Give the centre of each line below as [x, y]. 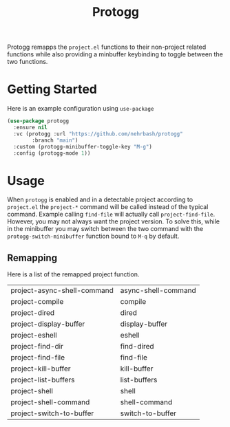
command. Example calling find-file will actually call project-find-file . [111, 215]
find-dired [137, 347]
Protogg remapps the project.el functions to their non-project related [107, 47]
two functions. [28, 62]
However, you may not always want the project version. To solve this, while [114, 221]
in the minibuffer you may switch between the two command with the [105, 229]
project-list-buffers [43, 380]
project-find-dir [37, 347]
